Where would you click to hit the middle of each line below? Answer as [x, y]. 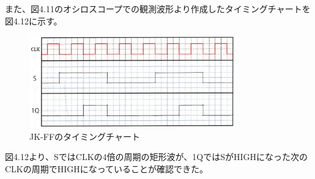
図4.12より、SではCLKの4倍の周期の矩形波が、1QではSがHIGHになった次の [157, 157]
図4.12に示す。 [34, 20]
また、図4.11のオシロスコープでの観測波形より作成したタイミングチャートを [158, 9]
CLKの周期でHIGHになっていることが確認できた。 [107, 169]
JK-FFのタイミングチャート [85, 136]
